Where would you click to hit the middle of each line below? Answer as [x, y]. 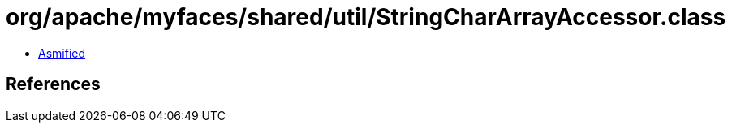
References [53, 84]
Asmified [62, 53]
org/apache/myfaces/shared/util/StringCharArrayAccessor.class [366, 17]
